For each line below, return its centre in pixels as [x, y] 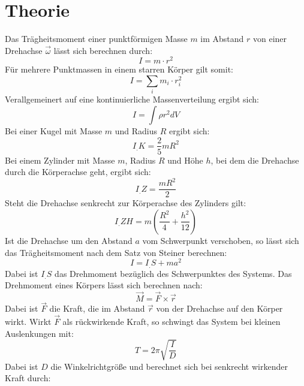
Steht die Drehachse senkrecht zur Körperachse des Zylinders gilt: [126, 203]
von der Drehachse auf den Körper [219, 308]
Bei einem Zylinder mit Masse [60, 160]
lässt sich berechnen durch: [103, 50]
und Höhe [185, 160]
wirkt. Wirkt [28, 322]
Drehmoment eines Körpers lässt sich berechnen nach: [104, 285]
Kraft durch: [28, 378]
